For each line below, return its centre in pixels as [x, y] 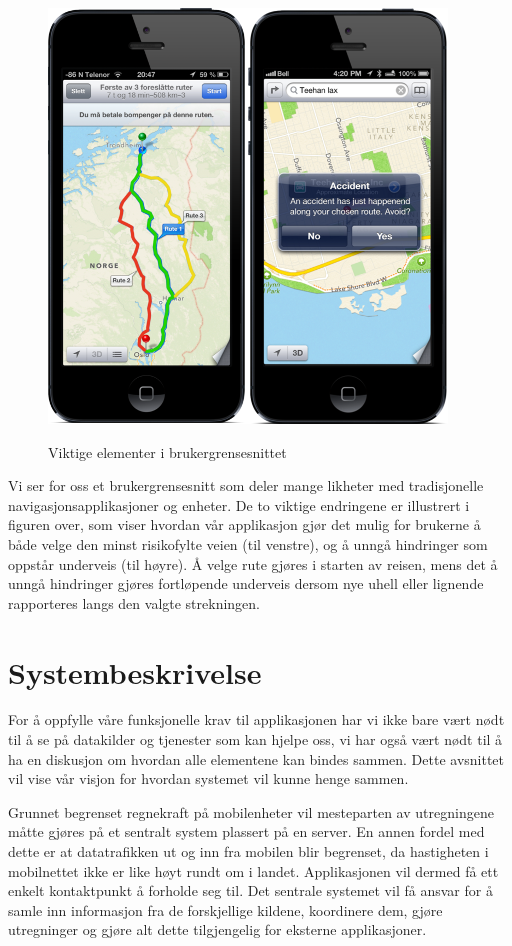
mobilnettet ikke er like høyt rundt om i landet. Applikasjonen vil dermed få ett [253, 870]
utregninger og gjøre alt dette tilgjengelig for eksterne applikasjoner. [217, 929]
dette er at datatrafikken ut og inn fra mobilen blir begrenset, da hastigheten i [248, 851]
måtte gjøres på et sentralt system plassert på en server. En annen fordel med [246, 831]
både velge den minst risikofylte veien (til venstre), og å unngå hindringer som [248, 543]
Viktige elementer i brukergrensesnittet [167, 451]
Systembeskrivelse [135, 671]
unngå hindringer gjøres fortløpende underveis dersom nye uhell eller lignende [246, 583]
